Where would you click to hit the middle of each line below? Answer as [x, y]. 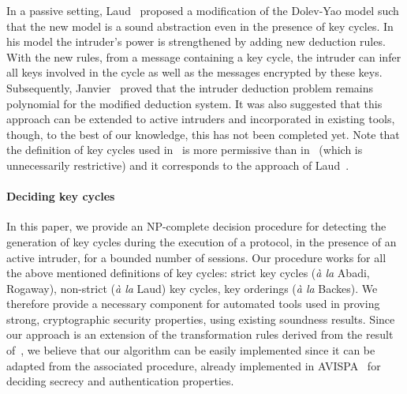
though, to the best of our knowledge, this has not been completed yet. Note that [203, 134]
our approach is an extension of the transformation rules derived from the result [200, 334]
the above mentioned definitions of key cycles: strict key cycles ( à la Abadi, [188, 273]
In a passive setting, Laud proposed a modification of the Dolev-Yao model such [203, 10]
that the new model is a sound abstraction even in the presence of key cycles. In [200, 26]
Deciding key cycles [61, 196]
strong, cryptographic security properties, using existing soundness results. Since [201, 319]
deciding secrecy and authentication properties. [120, 381]
